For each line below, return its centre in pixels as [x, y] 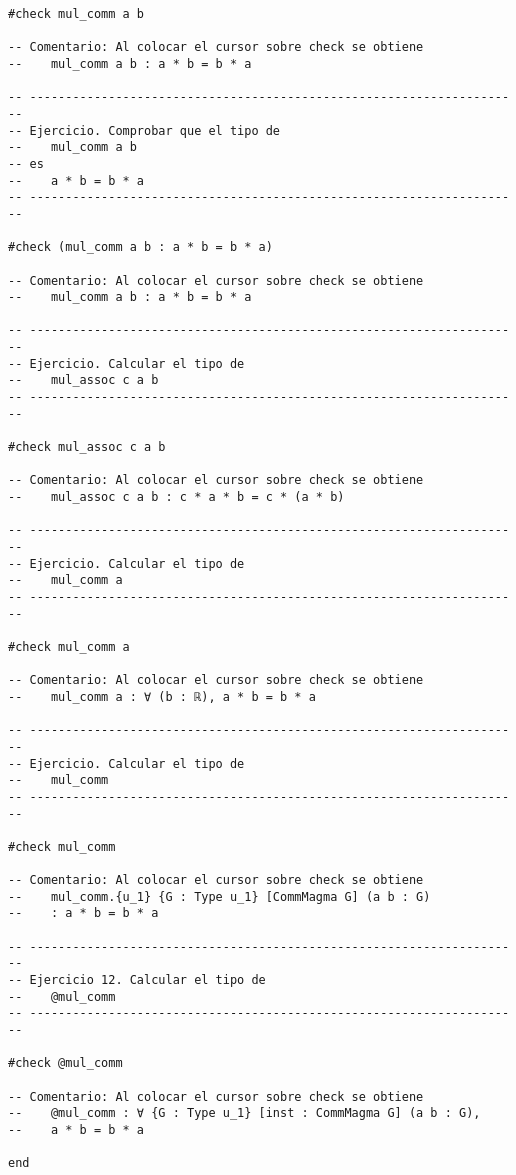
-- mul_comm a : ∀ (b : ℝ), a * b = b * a [162, 696]
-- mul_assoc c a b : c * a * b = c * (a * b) [176, 497]
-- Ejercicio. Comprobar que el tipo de [144, 130]
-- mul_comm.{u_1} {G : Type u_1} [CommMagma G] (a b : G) [219, 896]
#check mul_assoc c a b [87, 447]
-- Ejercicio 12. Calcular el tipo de [137, 980]
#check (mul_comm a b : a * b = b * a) [140, 247]
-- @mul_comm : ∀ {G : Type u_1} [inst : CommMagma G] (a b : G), [244, 1113]
